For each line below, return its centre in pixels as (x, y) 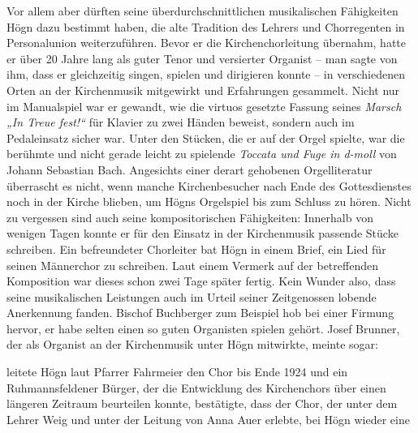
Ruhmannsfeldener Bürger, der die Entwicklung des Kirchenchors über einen (196, 387)
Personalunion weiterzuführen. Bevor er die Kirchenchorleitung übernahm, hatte (206, 43)
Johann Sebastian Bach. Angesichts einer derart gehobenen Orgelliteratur (190, 169)
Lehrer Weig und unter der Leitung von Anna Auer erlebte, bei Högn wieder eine (208, 419)
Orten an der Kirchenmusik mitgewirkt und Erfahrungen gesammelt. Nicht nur (203, 90)
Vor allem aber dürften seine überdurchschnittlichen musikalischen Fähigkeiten (203, 11)
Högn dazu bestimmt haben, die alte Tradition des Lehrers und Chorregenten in (206, 26)
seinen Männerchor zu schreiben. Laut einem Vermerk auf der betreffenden (192, 265)
